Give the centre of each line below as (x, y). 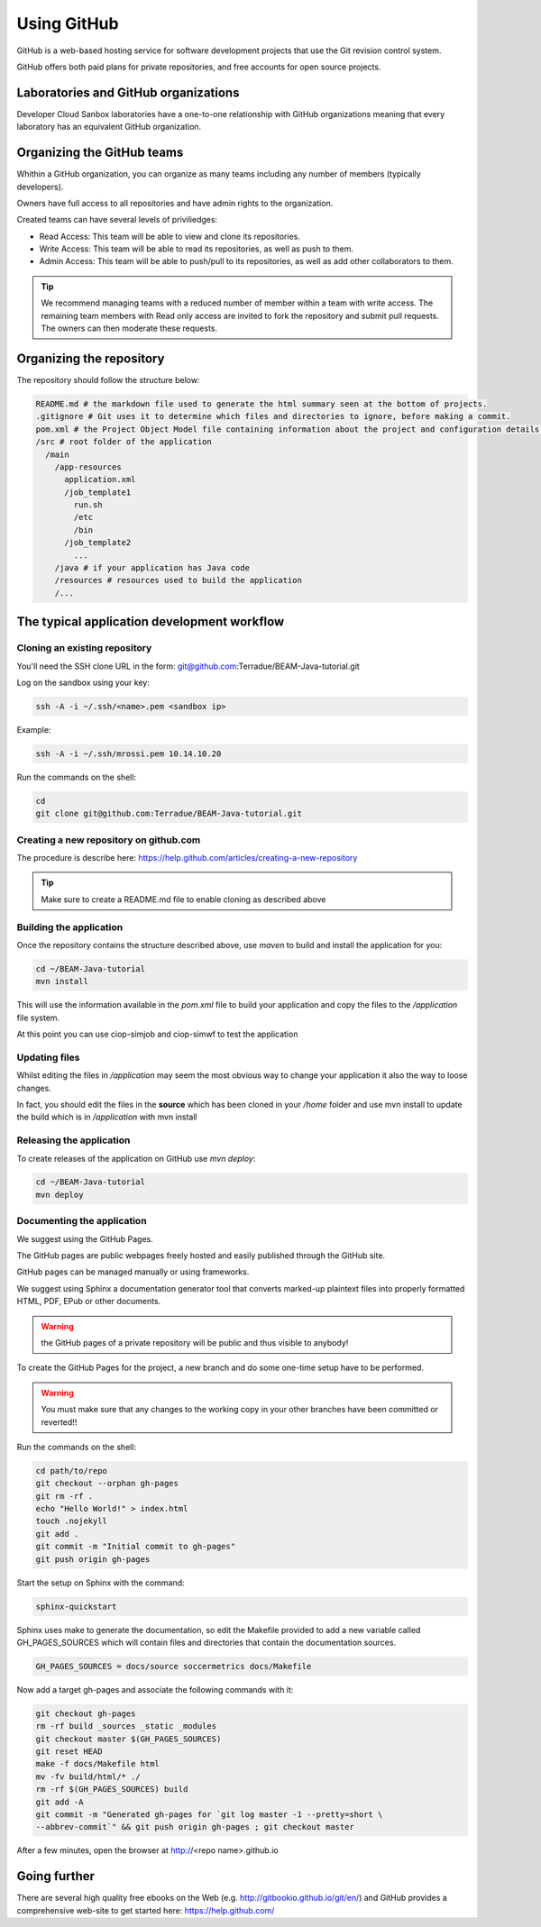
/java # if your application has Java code (152, 568)
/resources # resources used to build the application (178, 580)
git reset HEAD (69, 1752)
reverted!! (59, 1422)
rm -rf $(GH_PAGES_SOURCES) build (112, 1790)
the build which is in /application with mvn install (107, 1117)
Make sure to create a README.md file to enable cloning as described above (183, 899)
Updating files (48, 1057)
